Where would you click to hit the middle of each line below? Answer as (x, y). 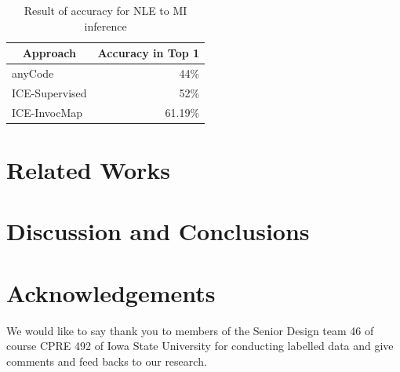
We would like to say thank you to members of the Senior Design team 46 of (190, 330)
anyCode (33, 73)
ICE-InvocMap (47, 112)
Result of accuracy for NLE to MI (105, 10)
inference (105, 26)
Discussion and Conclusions (158, 231)
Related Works (89, 170)
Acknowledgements (111, 292)
